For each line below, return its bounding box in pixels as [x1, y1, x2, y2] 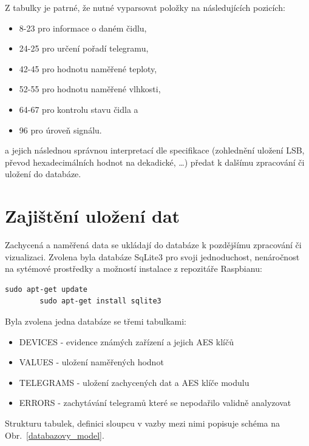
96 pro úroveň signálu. [19, 123, 102, 136]
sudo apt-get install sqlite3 [39, 297, 161, 306]
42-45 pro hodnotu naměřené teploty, [19, 62, 157, 75]
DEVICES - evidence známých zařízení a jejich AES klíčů [19, 335, 234, 348]
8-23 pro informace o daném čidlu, [19, 21, 147, 34]
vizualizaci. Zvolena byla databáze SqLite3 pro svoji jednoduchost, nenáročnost [5, 250, 300, 263]
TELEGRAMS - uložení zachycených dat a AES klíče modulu [19, 376, 250, 388]
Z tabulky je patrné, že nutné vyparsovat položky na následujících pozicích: [5, 1, 285, 13]
